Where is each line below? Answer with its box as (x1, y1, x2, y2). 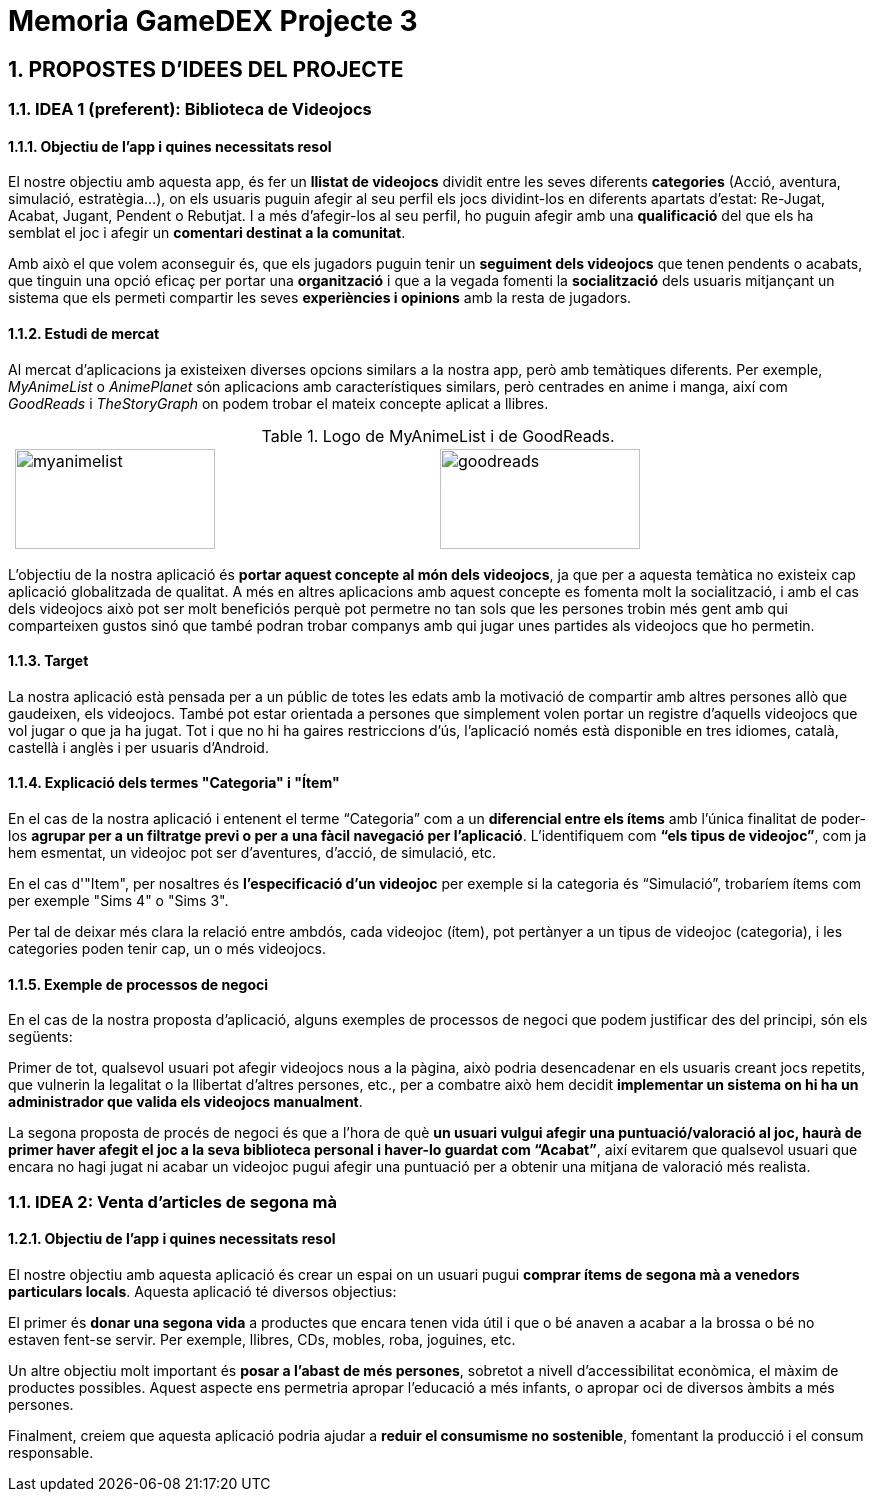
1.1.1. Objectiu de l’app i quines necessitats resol (8, 137, 332, 155)
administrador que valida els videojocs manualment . (8, 1093, 363, 1111)
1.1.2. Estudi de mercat (8, 325, 160, 342)
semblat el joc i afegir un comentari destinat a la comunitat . (8, 224, 406, 242)
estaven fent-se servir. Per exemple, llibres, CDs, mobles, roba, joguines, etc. (8, 1330, 516, 1348)
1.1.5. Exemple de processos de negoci (8, 975, 269, 993)
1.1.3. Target (8, 652, 89, 670)
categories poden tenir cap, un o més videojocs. (8, 940, 326, 958)
